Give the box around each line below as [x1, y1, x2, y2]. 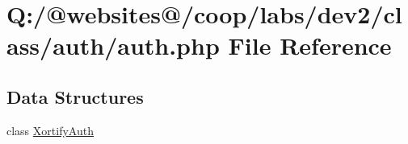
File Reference [228, 29, 392, 62]
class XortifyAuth [6, 121, 94, 138]
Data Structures [6, 84, 144, 109]
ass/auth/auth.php [6, 29, 220, 62]
